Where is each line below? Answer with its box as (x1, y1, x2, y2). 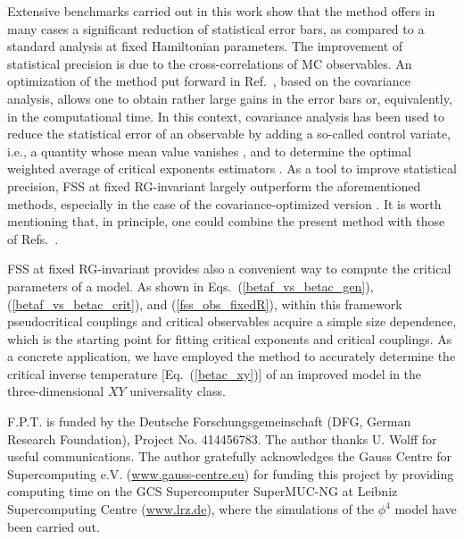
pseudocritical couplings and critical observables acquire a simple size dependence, (7, 312, 457, 331)
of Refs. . (7, 229, 59, 248)
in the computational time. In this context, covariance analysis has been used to (7, 106, 445, 125)
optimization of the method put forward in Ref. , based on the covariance (7, 72, 410, 90)
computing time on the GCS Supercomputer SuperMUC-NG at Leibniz (7, 482, 398, 501)
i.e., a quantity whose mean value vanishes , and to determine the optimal (7, 141, 411, 160)
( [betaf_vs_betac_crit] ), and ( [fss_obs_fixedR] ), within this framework (7, 294, 402, 313)
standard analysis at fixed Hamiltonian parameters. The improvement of (7, 37, 403, 55)
